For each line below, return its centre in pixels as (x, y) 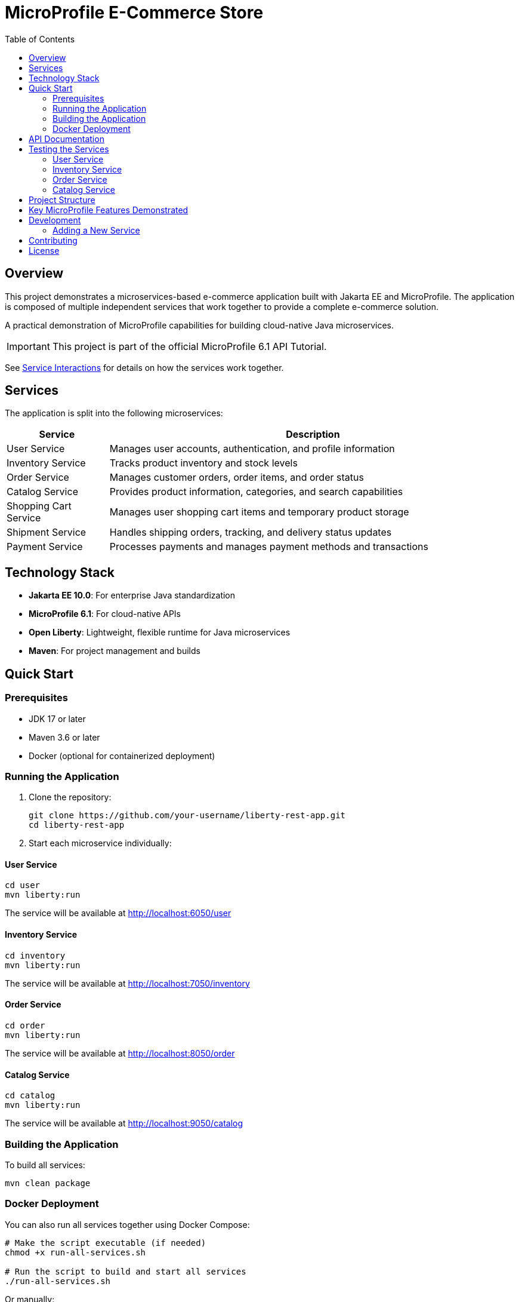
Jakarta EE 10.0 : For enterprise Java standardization (132, 595)
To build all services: (45, 1165)
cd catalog (30, 1096)
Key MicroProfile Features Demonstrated (109, 210)
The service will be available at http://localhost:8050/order (120, 1053)
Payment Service (45, 547)
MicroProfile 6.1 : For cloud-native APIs (105, 614)
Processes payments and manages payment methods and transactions (269, 547)
